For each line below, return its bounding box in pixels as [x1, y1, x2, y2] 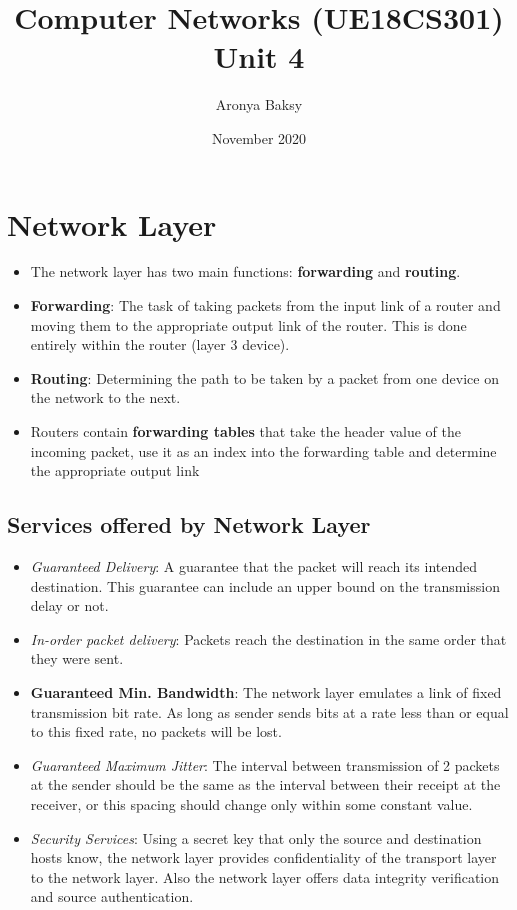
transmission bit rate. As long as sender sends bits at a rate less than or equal [30, 701, 509, 722]
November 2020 [211, 127, 307, 148]
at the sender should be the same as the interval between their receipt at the [30, 774, 501, 795]
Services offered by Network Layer [7, 509, 371, 540]
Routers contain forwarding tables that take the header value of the [30, 421, 461, 441]
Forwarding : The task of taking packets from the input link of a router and [30, 295, 501, 316]
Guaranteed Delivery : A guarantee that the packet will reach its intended [30, 555, 478, 576]
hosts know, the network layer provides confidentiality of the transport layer [30, 847, 497, 868]
